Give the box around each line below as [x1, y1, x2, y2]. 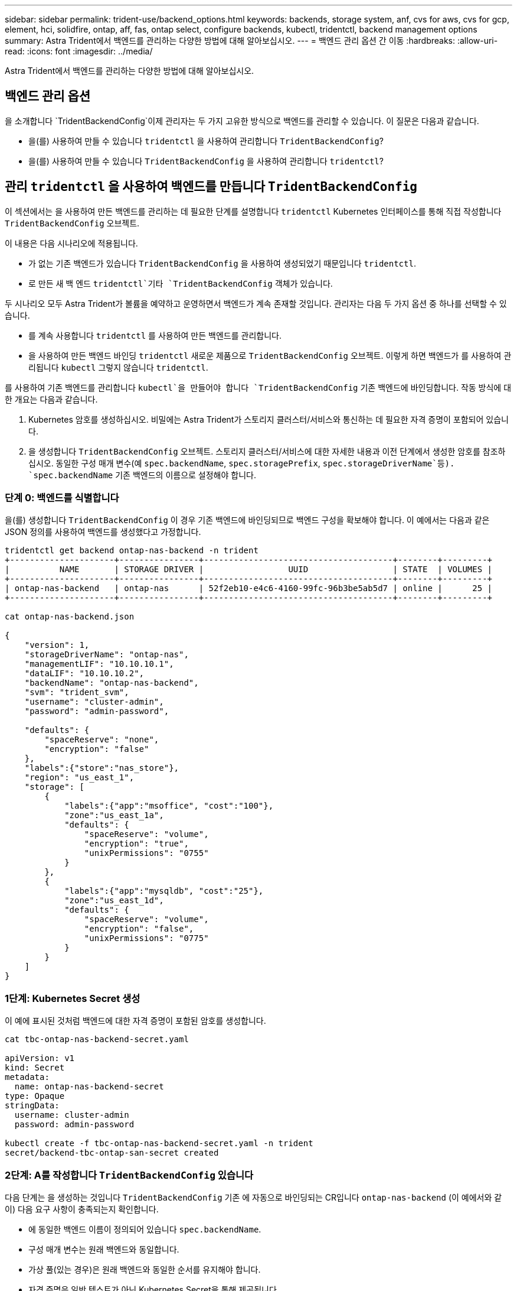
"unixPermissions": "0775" [84, 933, 209, 943]
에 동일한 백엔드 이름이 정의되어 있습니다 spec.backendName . [28, 1224, 261, 1234]
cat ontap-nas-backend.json [5, 612, 135, 622]
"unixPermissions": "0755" [84, 848, 209, 858]
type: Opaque [5, 1091, 65, 1101]
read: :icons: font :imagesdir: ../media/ [5, 46, 153, 56]
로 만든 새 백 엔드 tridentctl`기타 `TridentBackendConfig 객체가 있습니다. [28, 278, 333, 288]
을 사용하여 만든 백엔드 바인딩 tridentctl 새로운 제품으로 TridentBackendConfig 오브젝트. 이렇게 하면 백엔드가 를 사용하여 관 [28, 350, 512, 361]
